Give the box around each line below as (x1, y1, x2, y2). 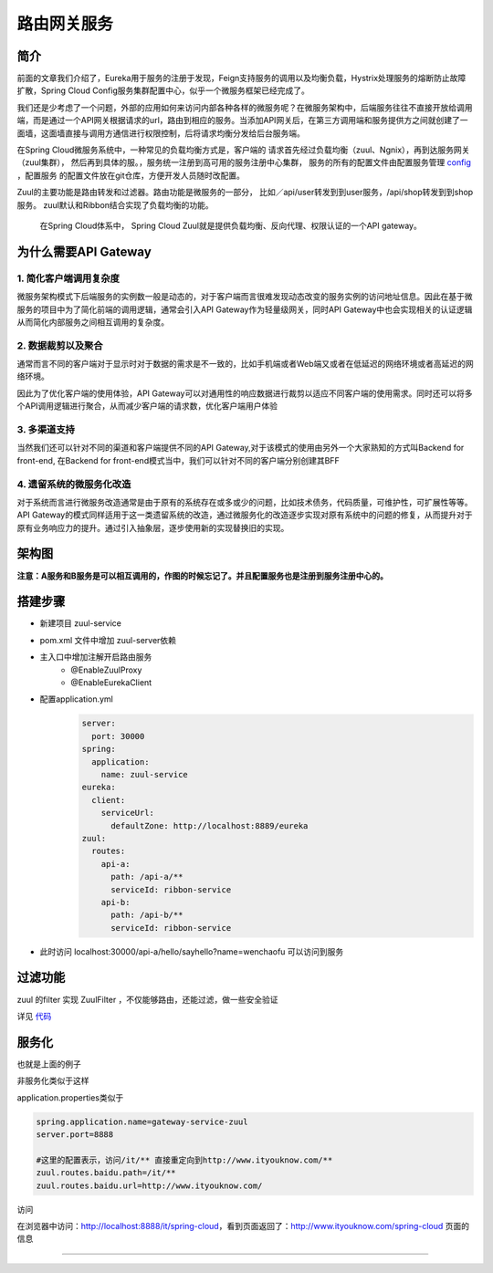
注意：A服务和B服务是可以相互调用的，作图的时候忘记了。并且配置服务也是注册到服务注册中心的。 (16, 570, 388, 581)
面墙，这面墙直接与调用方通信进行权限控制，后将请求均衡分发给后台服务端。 (16, 128, 305, 139)
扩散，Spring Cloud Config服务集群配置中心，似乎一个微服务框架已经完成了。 (16, 85, 309, 96)
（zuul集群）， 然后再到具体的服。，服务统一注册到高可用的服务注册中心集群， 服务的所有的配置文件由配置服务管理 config (16, 157, 472, 168)
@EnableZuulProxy (70, 664, 142, 675)
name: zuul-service (100, 769, 189, 779)
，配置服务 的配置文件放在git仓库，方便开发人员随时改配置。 (16, 170, 246, 181)
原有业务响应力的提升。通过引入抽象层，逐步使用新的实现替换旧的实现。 (16, 522, 289, 533)
